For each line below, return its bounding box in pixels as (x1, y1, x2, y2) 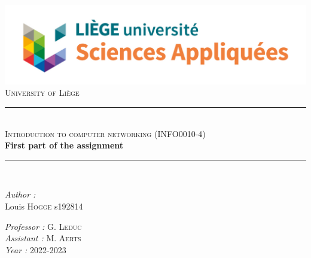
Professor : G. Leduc (5, 220, 82, 232)
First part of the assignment (5, 139, 124, 151)
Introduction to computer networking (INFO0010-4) (5, 127, 206, 139)
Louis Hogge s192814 (5, 200, 83, 213)
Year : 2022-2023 (5, 243, 66, 256)
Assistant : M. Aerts (5, 232, 81, 244)
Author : (5, 188, 36, 201)
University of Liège (5, 86, 80, 99)
